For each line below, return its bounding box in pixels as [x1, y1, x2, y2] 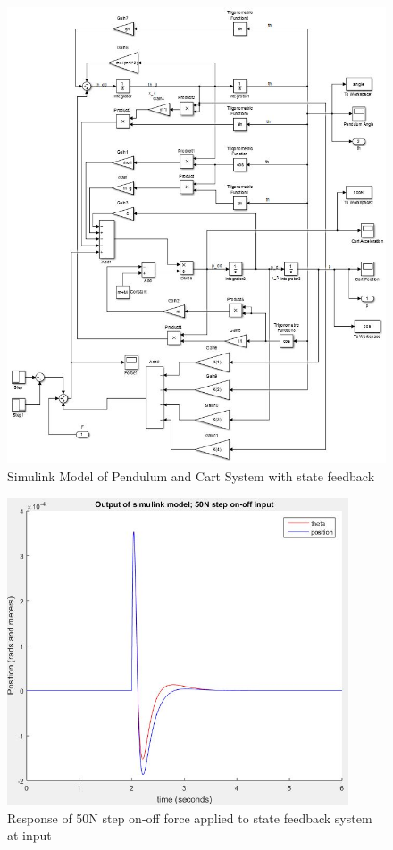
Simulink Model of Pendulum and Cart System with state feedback [7, 467, 375, 486]
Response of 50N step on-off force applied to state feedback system [7, 808, 372, 827]
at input [7, 826, 52, 845]
